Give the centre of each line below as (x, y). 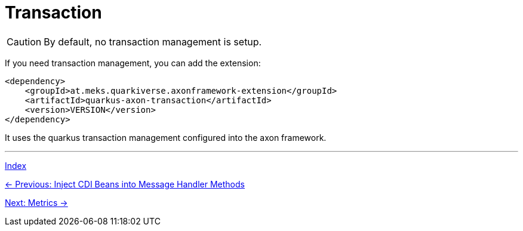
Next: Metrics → (36, 202)
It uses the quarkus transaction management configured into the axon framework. (166, 137)
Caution (24, 41)
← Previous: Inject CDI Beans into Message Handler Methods (125, 184)
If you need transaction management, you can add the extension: (133, 63)
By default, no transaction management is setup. (153, 41)
